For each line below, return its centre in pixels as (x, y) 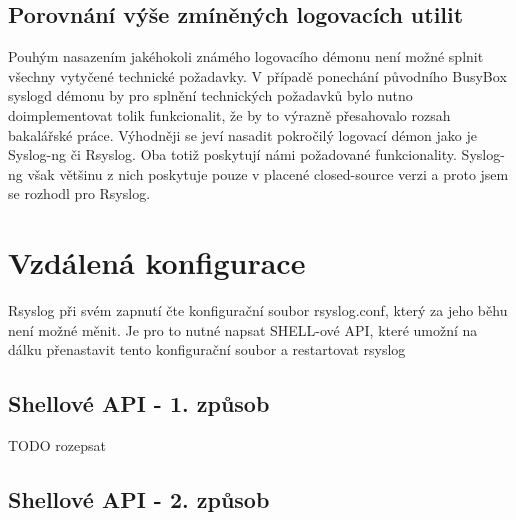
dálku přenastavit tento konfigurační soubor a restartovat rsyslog (207, 349)
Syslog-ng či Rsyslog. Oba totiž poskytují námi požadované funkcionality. (232, 154)
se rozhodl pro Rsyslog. (79, 193)
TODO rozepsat (57, 445)
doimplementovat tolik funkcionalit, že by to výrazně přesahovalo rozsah (229, 114)
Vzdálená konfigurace (157, 262)
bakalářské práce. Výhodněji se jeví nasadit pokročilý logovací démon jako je (242, 134)
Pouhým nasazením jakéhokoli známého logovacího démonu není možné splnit (246, 56)
